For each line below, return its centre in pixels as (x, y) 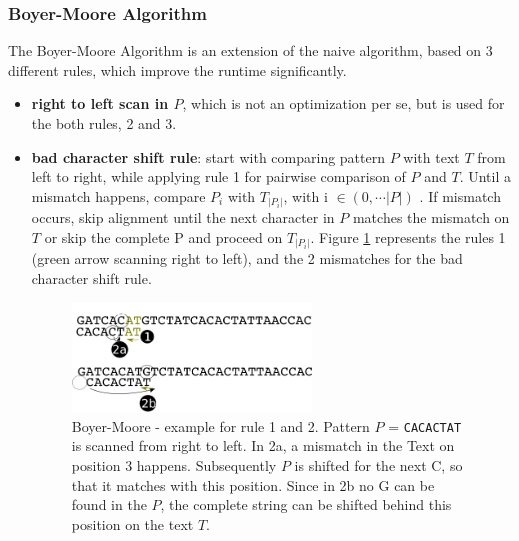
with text (431, 156)
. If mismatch (460, 195)
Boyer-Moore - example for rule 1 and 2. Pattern (220, 425)
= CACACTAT (425, 425)
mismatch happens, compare (118, 195)
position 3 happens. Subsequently (174, 465)
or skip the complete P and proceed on (163, 236)
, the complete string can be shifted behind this (306, 504)
